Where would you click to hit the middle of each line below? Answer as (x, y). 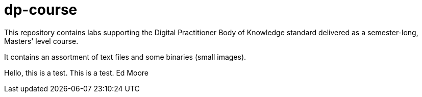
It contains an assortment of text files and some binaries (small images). (125, 57)
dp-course (41, 10)
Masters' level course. (41, 41)
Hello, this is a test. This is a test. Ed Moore (77, 72)
